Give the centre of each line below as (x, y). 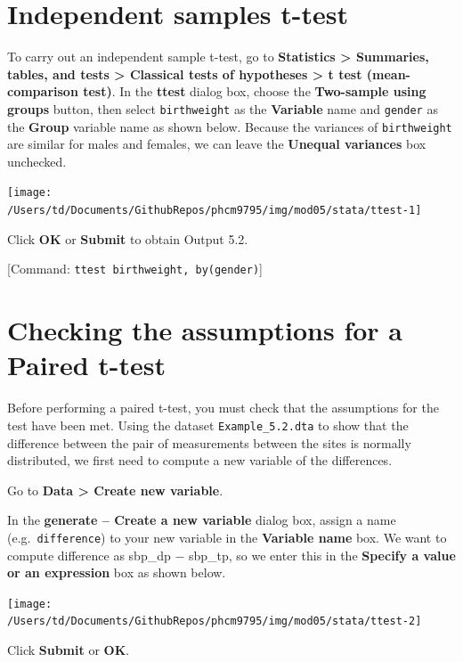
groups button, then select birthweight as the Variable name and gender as (223, 108)
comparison (43, 91)
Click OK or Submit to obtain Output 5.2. (128, 238)
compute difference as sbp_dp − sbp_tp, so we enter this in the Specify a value (231, 555)
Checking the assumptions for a (205, 330)
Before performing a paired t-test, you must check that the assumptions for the (223, 408)
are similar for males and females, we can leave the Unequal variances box (217, 144)
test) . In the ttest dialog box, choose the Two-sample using (255, 91)
